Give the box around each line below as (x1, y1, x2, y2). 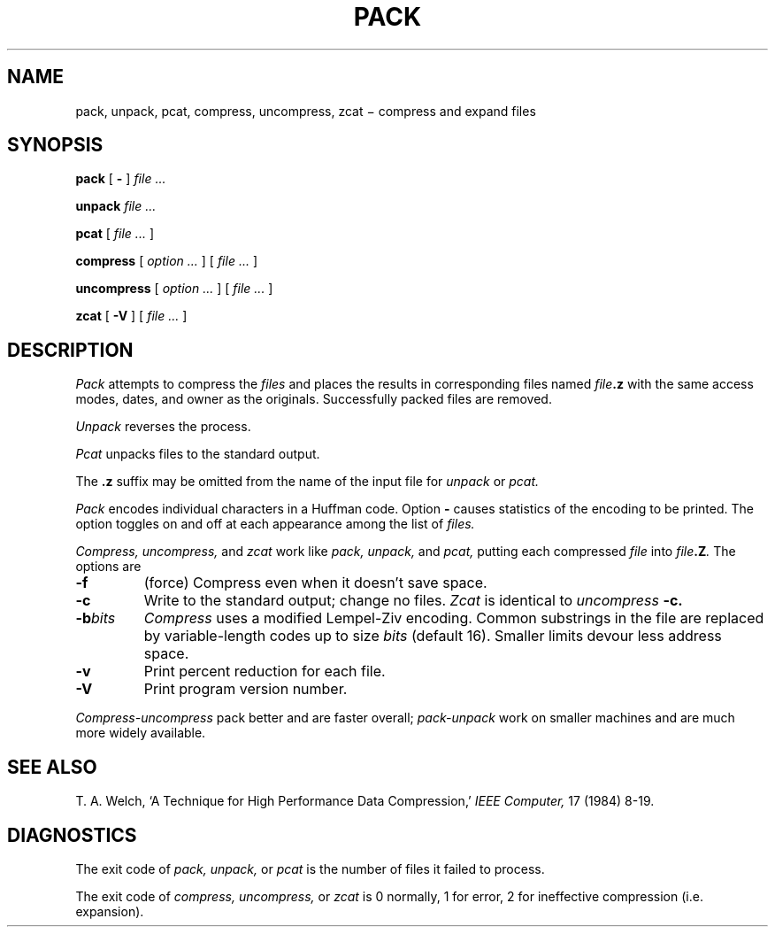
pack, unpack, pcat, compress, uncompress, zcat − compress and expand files (75, 103, 536, 119)
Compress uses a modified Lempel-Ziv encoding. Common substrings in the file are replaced (143, 609, 764, 628)
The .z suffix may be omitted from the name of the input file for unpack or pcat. (75, 474, 540, 490)
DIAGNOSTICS (7, 823, 137, 846)
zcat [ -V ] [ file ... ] (75, 308, 188, 324)
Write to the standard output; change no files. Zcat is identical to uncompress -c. (143, 591, 683, 610)
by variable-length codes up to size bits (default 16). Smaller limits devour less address (143, 627, 722, 645)
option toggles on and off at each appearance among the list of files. (75, 516, 475, 532)
